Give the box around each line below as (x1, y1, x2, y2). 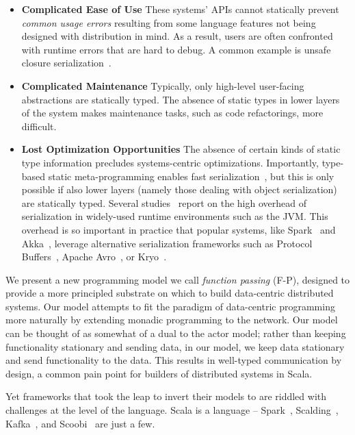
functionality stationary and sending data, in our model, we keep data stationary (5, 339, 345, 353)
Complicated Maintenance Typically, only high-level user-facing (21, 78, 304, 92)
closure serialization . (21, 55, 111, 70)
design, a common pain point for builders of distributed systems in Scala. (5, 366, 313, 380)
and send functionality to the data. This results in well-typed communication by (5, 353, 342, 367)
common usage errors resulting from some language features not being (21, 15, 316, 29)
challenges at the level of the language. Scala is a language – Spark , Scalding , (5, 403, 339, 417)
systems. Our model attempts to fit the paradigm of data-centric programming (5, 299, 335, 313)
